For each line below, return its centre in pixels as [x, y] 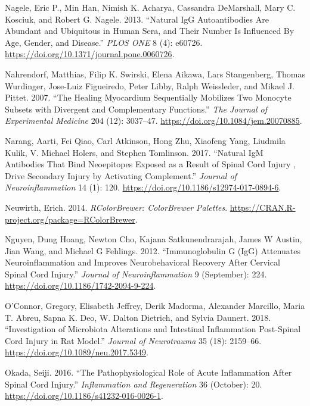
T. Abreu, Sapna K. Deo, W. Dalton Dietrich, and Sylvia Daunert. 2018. [138, 317]
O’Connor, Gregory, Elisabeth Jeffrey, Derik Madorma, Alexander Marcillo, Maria [155, 306]
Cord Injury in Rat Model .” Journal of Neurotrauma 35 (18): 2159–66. [133, 340]
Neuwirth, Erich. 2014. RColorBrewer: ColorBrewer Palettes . [116, 207]
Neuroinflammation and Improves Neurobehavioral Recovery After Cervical [142, 262]
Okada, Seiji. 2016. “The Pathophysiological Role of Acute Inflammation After [148, 372]
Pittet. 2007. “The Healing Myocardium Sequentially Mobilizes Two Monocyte [148, 97]
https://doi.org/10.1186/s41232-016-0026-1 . [84, 396]
